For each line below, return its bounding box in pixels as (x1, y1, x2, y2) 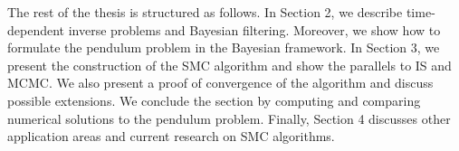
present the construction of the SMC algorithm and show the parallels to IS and (7, 55, 452, 74)
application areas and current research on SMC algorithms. (7, 127, 335, 146)
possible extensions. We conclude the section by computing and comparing (7, 90, 421, 109)
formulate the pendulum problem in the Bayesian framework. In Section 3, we (7, 38, 440, 57)
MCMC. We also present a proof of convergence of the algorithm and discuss (7, 73, 434, 92)
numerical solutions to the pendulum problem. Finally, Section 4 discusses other (7, 109, 451, 127)
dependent (7, 20, 65, 39)
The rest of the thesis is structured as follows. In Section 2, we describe (7, 3, 403, 21)
